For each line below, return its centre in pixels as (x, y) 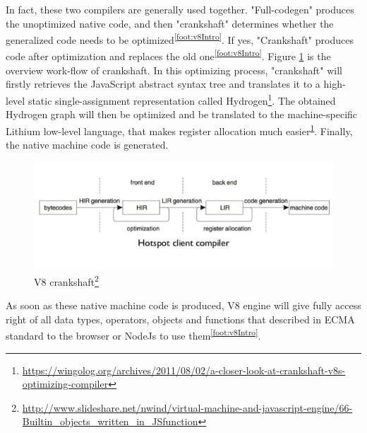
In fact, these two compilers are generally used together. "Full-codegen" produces (180, 9)
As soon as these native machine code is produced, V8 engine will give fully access (183, 305)
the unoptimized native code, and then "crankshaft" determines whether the (170, 23)
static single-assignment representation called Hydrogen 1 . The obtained (182, 99)
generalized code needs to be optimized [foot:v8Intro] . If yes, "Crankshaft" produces (180, 39)
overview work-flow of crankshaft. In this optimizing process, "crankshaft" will (174, 70)
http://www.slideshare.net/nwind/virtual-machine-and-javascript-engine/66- (187, 407)
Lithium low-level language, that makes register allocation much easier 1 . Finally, (179, 129)
